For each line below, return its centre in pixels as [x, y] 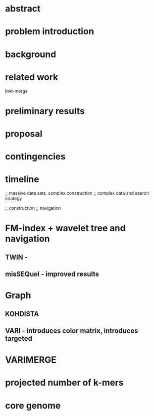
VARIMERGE [31, 360]
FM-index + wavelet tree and [65, 228]
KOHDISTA [22, 314]
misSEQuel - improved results [52, 274]
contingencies [35, 157]
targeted [19, 339]
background [31, 54]
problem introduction [50, 32]
